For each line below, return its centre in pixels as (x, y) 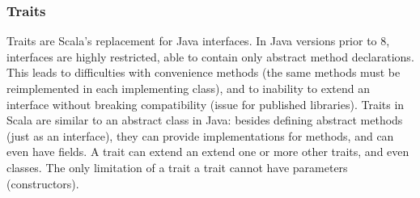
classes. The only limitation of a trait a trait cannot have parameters (177, 167)
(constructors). (43, 183)
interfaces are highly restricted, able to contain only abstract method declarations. (210, 56)
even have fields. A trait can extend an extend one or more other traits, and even (208, 152)
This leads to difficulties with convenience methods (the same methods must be (204, 72)
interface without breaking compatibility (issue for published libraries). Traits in (206, 104)
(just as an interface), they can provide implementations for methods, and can (200, 135)
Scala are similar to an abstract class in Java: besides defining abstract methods (205, 120)
